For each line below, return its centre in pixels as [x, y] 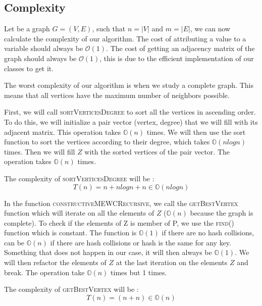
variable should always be [44, 48]
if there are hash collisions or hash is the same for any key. [141, 242]
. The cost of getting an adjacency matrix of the [180, 48]
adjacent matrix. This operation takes [63, 132]
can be [14, 242]
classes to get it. [29, 68]
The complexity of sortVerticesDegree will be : [79, 178]
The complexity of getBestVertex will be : [71, 289]
